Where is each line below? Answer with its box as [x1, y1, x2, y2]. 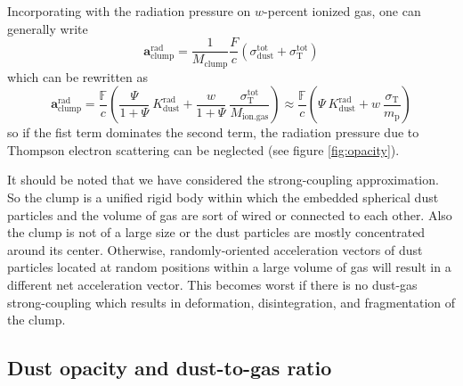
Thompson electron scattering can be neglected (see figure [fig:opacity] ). [7, 140, 400, 159]
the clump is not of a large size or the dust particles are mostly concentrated [7, 223, 426, 242]
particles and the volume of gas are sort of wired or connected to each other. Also [7, 205, 452, 224]
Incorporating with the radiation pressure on [7, 2, 251, 20]
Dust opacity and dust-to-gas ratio [7, 354, 332, 382]
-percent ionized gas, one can [264, 2, 421, 20]
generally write [7, 19, 88, 37]
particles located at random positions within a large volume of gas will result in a [7, 258, 451, 276]
